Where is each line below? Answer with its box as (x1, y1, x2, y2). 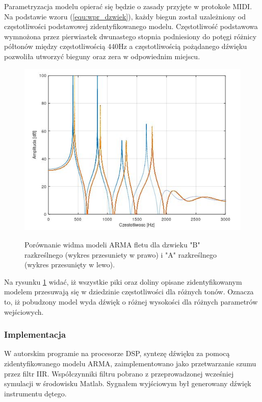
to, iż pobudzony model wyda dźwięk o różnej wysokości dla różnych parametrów (4, 296, 258, 307)
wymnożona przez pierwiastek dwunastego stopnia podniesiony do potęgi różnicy (4, 31, 257, 41)
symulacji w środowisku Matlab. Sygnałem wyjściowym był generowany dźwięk (4, 378, 251, 389)
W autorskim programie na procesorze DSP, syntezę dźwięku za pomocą (4, 348, 230, 359)
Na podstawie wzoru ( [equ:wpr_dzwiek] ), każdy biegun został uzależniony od (4, 11, 246, 21)
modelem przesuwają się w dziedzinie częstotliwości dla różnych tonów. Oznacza (4, 286, 254, 297)
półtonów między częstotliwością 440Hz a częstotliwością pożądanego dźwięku (4, 41, 247, 52)
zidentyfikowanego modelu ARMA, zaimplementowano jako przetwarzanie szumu (4, 358, 256, 368)
